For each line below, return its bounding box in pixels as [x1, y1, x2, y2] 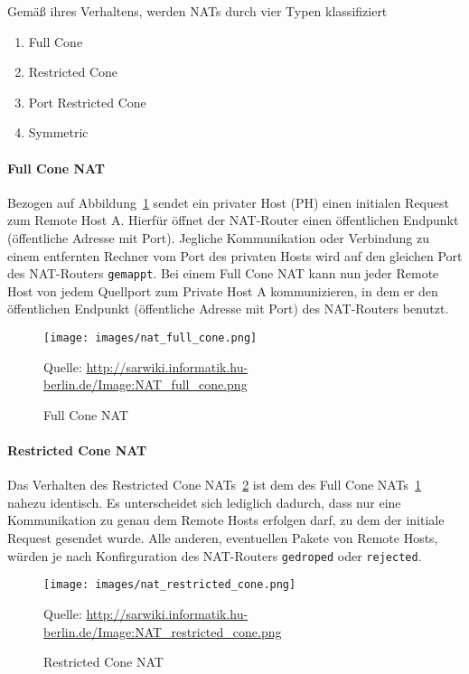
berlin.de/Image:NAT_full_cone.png [43, 375, 248, 394]
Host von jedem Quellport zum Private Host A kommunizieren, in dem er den [7, 281, 438, 300]
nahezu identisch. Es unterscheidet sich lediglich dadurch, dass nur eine [7, 492, 401, 511]
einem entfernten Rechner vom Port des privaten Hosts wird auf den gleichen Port [7, 246, 463, 265]
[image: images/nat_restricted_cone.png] [43, 578, 296, 592]
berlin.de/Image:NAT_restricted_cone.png [43, 622, 282, 641]
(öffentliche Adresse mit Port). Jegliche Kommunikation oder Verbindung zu [7, 228, 429, 247]
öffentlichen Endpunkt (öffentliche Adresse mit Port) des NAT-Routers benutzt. [7, 299, 449, 318]
